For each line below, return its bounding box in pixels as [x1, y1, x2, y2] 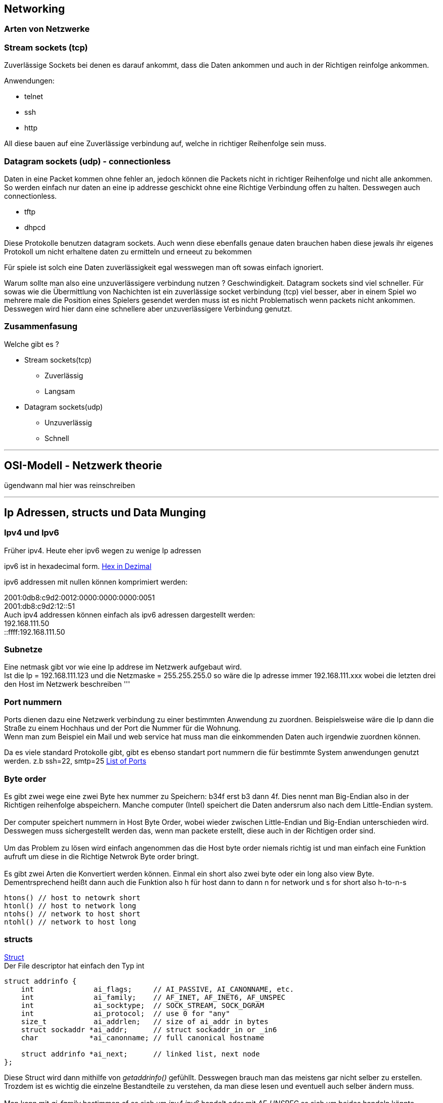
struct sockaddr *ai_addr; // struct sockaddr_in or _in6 [21, 1025, 277, 1034]
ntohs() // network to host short [4, 909, 141, 918]
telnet [24, 92, 43, 101]
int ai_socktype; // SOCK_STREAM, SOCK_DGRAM [21, 1001, 264, 1009]
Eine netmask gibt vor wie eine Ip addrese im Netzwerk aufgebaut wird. [4, 663, 242, 672]
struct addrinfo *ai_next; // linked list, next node [21, 1049, 260, 1058]
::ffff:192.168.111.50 [4, 627, 65, 636]
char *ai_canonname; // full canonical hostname [21, 1033, 264, 1042]
